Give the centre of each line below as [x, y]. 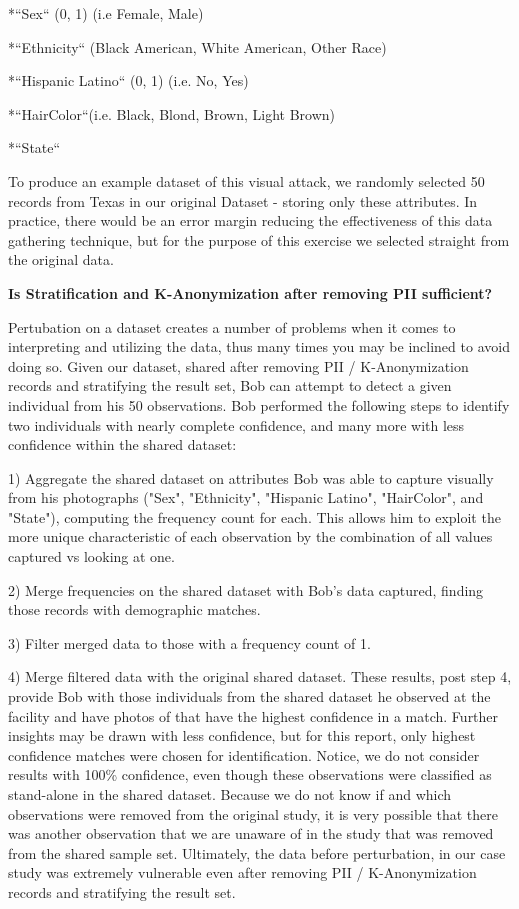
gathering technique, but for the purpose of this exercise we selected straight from [259, 239]
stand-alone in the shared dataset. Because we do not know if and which [230, 794]
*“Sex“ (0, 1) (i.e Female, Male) [106, 13]
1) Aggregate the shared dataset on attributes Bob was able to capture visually [251, 477]
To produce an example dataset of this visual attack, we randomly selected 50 [246, 180]
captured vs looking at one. [91, 556]
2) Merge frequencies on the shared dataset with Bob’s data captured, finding [246, 589]
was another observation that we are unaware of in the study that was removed [251, 833]
